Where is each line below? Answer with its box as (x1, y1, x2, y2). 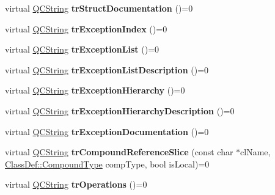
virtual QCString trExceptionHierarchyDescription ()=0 (5, 104, 235, 117)
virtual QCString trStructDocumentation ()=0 (5, 2, 193, 14)
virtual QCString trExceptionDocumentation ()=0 (5, 125, 209, 138)
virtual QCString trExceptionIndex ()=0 (5, 22, 167, 35)
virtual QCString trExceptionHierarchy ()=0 (5, 84, 185, 97)
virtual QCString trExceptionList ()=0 (5, 43, 159, 56)
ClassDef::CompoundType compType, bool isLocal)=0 (5, 157, 210, 170)
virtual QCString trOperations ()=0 (5, 178, 147, 191)
